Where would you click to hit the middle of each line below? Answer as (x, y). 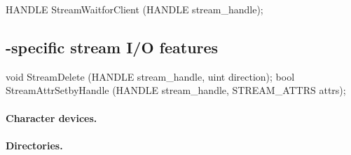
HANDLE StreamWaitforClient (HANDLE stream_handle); (135, 9)
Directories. (34, 145)
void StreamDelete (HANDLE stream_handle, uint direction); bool (150, 76)
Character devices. (51, 117)
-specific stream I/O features (112, 47)
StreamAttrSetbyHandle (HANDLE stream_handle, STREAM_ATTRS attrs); (176, 90)
